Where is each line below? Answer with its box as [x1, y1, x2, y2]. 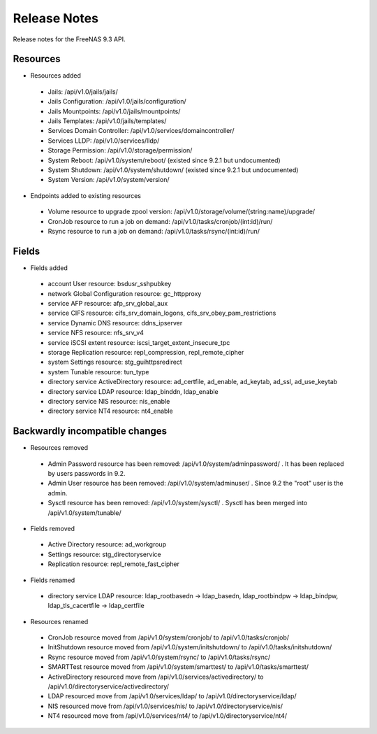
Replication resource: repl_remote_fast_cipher [47, 560, 180, 568]
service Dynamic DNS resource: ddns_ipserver [47, 318, 183, 327]
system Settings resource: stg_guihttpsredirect [47, 358, 183, 367]
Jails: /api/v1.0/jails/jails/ [47, 87, 118, 96]
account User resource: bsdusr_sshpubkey [47, 280, 172, 288]
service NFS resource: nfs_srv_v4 [47, 329, 145, 337]
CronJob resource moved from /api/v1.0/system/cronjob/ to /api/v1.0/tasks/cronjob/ [47, 633, 290, 642]
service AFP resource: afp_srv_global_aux [47, 299, 168, 307]
